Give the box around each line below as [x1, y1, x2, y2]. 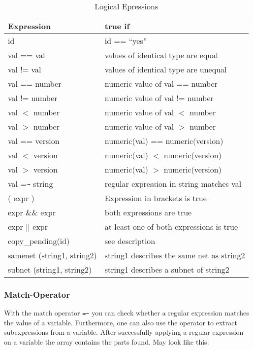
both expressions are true [104, 207, 192, 218]
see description [104, 235, 156, 246]
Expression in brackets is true [104, 192, 207, 204]
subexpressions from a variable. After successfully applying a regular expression [4, 327, 244, 337]
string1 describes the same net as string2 [104, 249, 245, 261]
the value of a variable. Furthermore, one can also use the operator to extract [4, 317, 237, 327]
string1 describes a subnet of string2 [104, 264, 229, 275]
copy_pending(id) [8, 235, 70, 246]
